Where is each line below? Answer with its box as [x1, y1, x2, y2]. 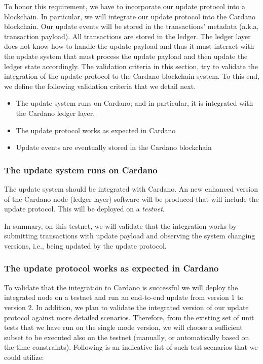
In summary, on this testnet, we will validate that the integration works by [4, 220, 237, 231]
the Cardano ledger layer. [16, 107, 95, 118]
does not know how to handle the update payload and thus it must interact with [4, 41, 254, 51]
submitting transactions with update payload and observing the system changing [4, 230, 255, 241]
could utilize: [4, 351, 44, 362]
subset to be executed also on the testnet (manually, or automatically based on [4, 331, 249, 342]
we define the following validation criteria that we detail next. [4, 80, 196, 91]
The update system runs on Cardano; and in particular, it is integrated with [16, 98, 253, 108]
